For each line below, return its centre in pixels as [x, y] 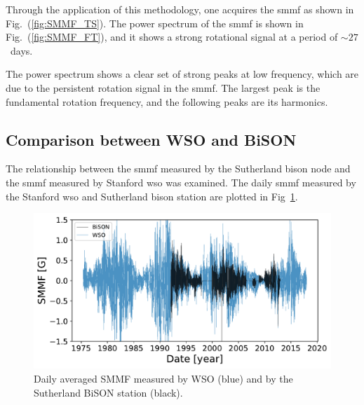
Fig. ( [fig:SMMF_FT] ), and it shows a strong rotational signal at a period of [172, 37]
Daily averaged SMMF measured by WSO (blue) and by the [163, 379]
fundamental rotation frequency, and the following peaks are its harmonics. [167, 101]
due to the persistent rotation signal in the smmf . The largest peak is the [163, 87]
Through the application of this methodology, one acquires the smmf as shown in [180, 9]
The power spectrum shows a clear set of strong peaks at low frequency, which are [182, 74]
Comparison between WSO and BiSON [151, 139]
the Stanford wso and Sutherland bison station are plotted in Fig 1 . [152, 196]
